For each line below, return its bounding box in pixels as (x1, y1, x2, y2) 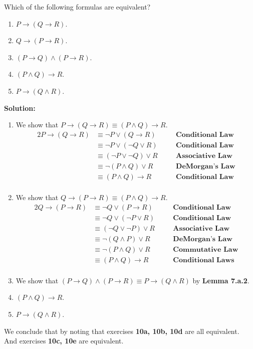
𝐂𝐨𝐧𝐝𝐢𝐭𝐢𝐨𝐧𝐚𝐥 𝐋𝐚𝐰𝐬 (173, 256, 234, 264)
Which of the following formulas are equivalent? (4, 2, 151, 12)
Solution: (4, 102, 36, 113)
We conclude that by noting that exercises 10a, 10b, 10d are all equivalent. (4, 325, 239, 336)
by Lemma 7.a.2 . (192, 275, 249, 285)
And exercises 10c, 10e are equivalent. (4, 335, 124, 346)
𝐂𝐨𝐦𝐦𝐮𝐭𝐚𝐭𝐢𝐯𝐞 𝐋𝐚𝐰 (173, 246, 238, 253)
